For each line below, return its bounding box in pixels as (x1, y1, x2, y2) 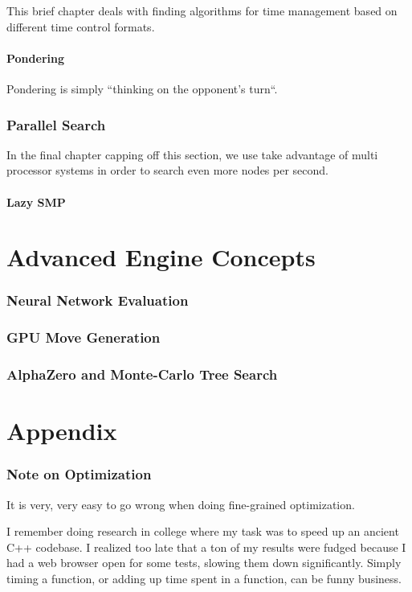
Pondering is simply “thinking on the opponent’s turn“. (6, 80, 278, 97)
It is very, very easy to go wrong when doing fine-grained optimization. (6, 495, 355, 512)
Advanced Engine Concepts (6, 240, 316, 273)
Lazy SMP (6, 193, 66, 210)
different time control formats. (6, 18, 155, 35)
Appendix (6, 414, 117, 447)
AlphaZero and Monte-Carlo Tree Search (6, 364, 278, 384)
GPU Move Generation (6, 327, 161, 347)
